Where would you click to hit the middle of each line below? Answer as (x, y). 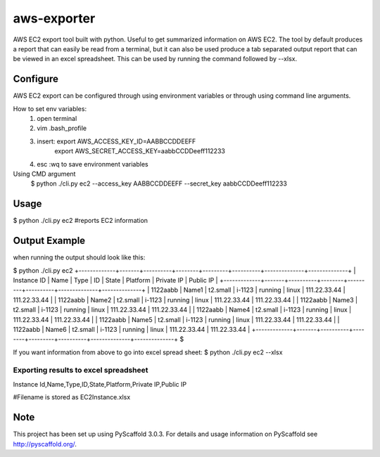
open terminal (57, 119)
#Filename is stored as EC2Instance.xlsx (72, 397)
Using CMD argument (44, 174)
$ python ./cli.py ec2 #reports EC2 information (80, 221)
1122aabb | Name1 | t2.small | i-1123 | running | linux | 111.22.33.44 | (248, 290)
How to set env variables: (50, 108)
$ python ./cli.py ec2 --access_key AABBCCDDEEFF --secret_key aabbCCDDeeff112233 (159, 184)
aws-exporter (54, 18)
